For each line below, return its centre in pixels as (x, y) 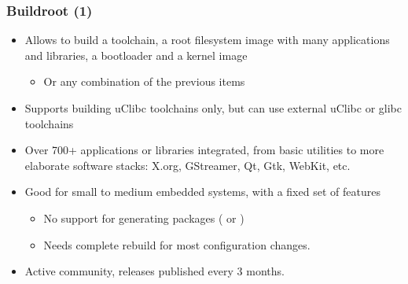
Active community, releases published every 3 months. (154, 271)
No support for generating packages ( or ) (144, 218)
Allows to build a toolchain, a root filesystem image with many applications (207, 40)
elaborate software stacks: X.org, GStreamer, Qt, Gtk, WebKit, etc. (187, 165)
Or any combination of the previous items (144, 81)
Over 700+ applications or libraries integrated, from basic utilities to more (204, 150)
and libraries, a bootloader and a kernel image (136, 55)
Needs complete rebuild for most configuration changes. (177, 244)
